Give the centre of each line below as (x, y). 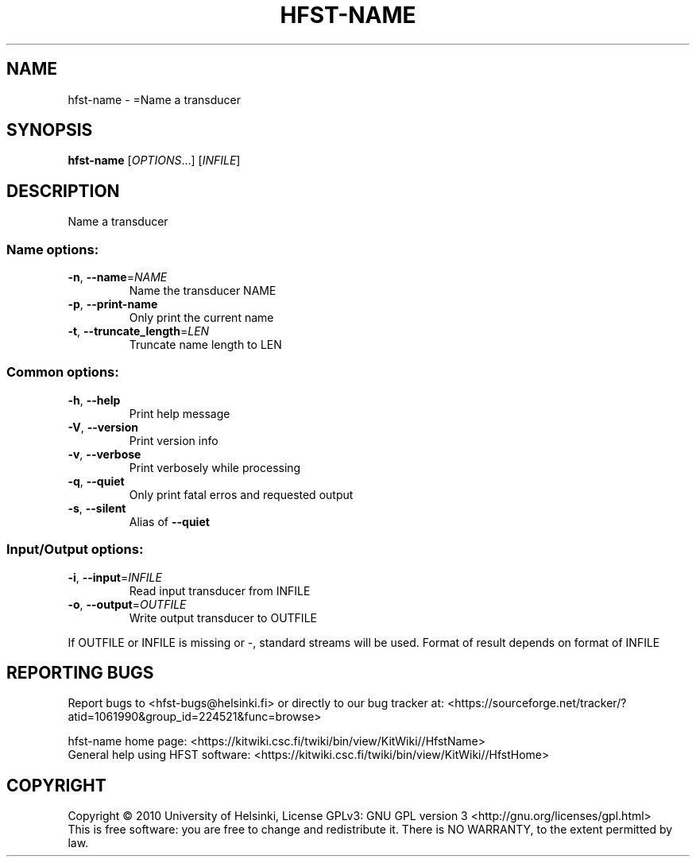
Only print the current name (201, 318)
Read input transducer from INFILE (220, 590)
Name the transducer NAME (203, 291)
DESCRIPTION (63, 191)
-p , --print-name (113, 304)
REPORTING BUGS (80, 672)
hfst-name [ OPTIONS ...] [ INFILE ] (154, 161)
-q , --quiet (96, 481)
